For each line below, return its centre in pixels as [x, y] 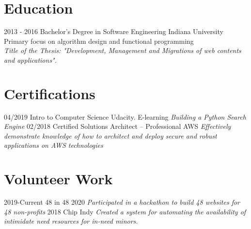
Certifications [50, 93]
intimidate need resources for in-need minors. [71, 221]
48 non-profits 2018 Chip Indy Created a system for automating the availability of [125, 211]
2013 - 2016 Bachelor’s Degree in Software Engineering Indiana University [114, 31]
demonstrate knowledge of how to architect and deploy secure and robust [110, 135]
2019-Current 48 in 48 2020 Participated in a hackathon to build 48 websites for [122, 202]
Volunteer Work [58, 179]
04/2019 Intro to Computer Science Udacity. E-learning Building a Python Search [125, 116]
